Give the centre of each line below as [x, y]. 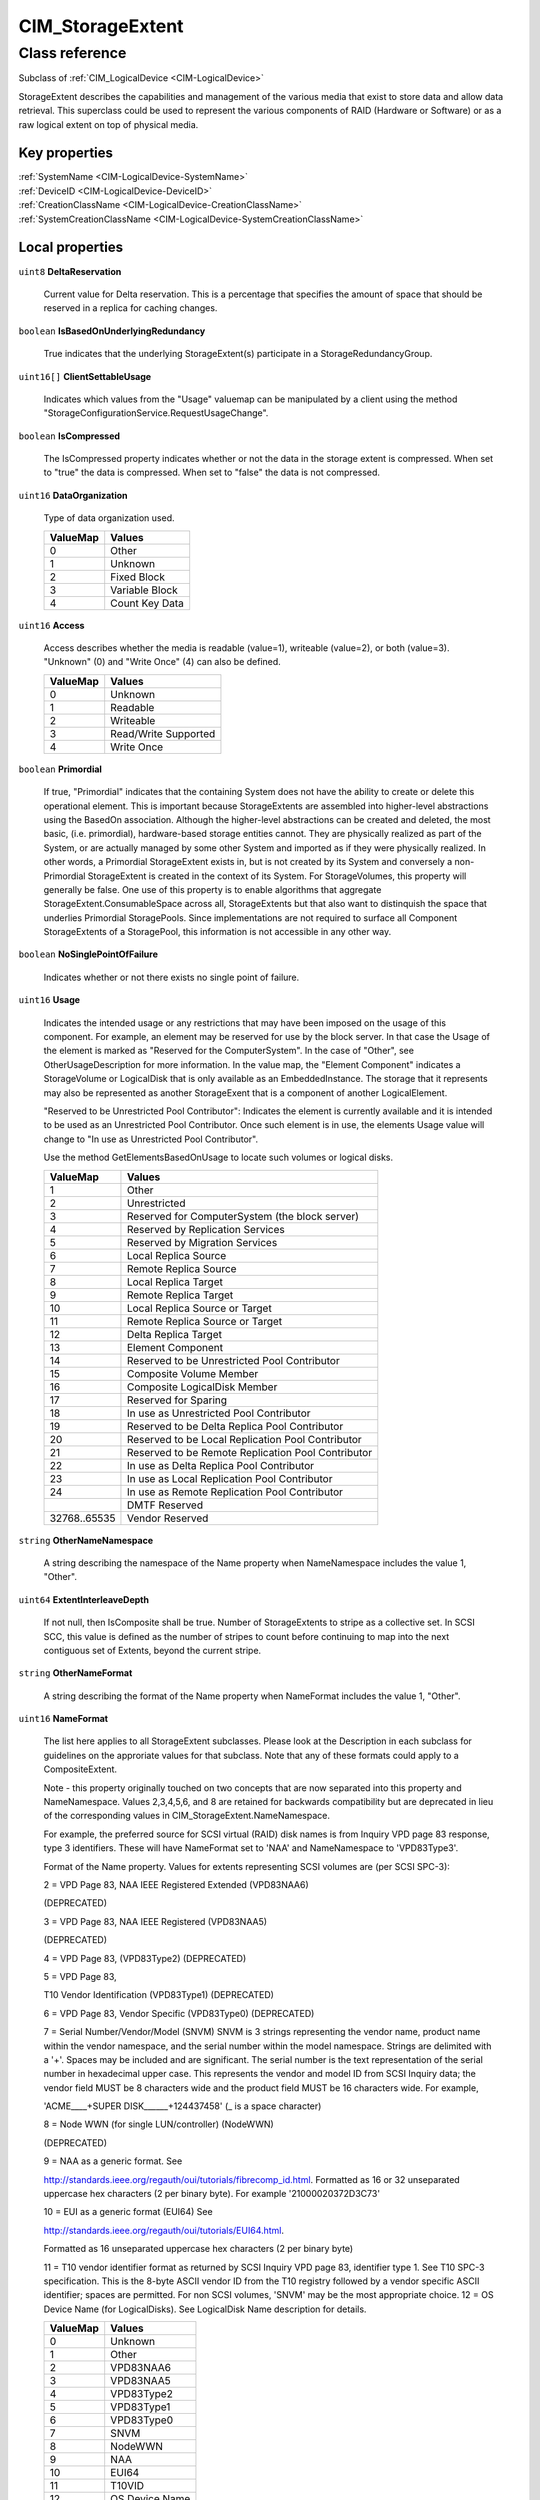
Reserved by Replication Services [205, 1229]
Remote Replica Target [180, 1295]
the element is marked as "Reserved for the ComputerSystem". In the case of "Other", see [229, 1051]
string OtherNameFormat [75, 1673]
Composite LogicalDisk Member [202, 1387]
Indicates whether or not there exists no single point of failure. [171, 977]
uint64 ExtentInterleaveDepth [84, 1599]
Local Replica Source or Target [199, 1308]
